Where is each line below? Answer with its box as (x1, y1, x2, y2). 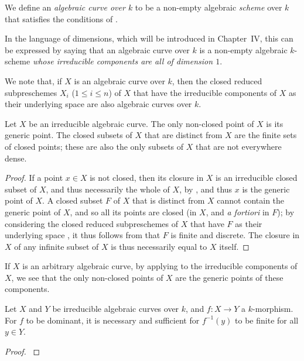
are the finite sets (234, 129, 297, 141)
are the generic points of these (175, 271, 283, 283)
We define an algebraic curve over (5, 1, 125, 13)
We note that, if (5, 74, 62, 87)
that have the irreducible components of (133, 86, 277, 98)
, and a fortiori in (206, 205, 269, 218)
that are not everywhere (195, 140, 282, 152)
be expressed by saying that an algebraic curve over (5, 43, 190, 56)
